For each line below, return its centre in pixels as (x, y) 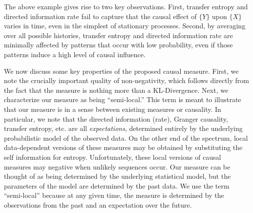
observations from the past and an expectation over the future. (98, 204)
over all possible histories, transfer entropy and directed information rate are (118, 35)
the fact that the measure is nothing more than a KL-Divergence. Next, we (116, 90)
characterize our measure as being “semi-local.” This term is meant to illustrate (123, 99)
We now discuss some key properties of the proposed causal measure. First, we (121, 71)
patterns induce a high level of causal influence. (75, 54)
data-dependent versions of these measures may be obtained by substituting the (123, 147)
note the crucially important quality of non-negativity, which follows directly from (126, 80)
